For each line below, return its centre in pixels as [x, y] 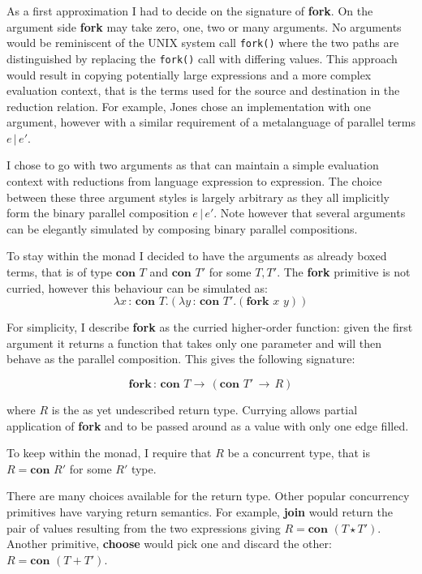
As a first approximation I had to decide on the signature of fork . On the [190, 11]
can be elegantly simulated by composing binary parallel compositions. [182, 228]
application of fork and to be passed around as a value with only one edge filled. [208, 425]
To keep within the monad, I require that [109, 453]
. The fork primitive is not [344, 272]
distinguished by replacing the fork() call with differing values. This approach [202, 58]
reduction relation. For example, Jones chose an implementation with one [189, 106]
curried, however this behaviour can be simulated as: [137, 287]
